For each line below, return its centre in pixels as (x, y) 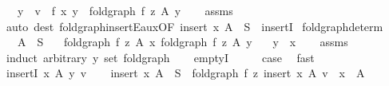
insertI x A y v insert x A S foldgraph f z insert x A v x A (185, 73)
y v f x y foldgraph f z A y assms (125, 10)
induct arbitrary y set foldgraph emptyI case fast (160, 57)
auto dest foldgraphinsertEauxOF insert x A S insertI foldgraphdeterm (194, 26)
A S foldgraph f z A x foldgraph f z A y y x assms (183, 42)
